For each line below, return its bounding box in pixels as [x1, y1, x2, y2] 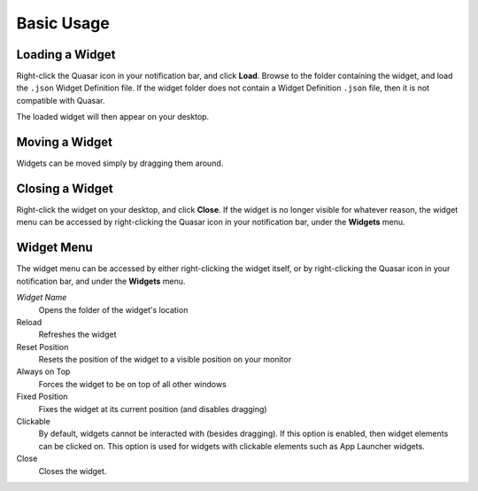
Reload [16, 316, 42, 327]
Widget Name [16, 292, 67, 303]
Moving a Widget [16, 135, 113, 150]
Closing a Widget [16, 181, 114, 196]
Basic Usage [16, 13, 110, 33]
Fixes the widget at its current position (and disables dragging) [38, 403, 267, 414]
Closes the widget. [38, 465, 107, 476]
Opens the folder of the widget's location [38, 304, 189, 315]
